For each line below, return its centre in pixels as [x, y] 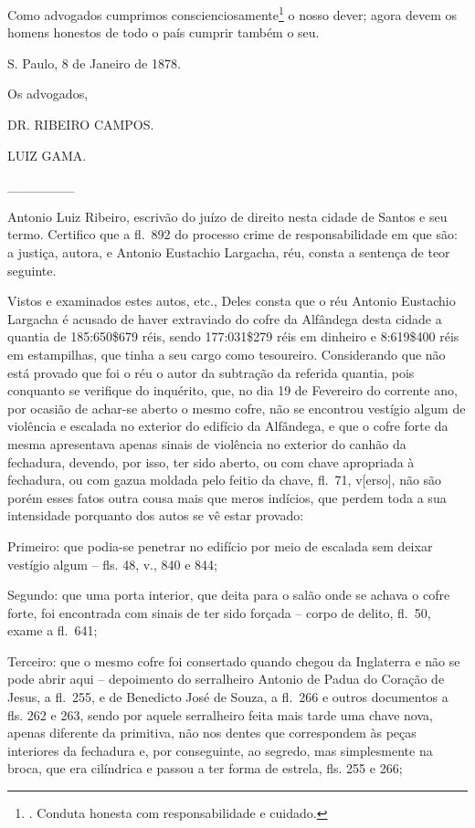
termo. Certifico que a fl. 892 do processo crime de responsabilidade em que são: [232, 234]
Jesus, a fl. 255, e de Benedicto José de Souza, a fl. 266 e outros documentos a [228, 697]
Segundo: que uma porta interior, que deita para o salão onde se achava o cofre [229, 595]
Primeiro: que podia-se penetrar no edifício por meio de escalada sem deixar [220, 545]
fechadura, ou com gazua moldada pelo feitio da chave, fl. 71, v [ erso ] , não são [225, 480]
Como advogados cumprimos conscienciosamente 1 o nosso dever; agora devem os [232, 13]
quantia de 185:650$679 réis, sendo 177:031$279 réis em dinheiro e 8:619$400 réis [233, 336]
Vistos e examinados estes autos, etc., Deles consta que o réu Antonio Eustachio [232, 301]
